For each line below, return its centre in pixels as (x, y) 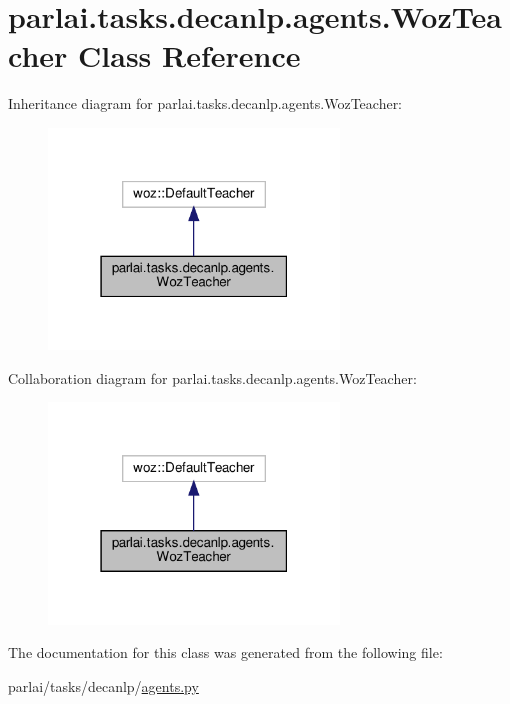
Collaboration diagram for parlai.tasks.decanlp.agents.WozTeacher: (212, 377)
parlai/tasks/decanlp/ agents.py (103, 685)
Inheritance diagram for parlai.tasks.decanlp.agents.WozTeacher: (205, 103)
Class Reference (189, 55)
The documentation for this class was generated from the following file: (225, 652)
